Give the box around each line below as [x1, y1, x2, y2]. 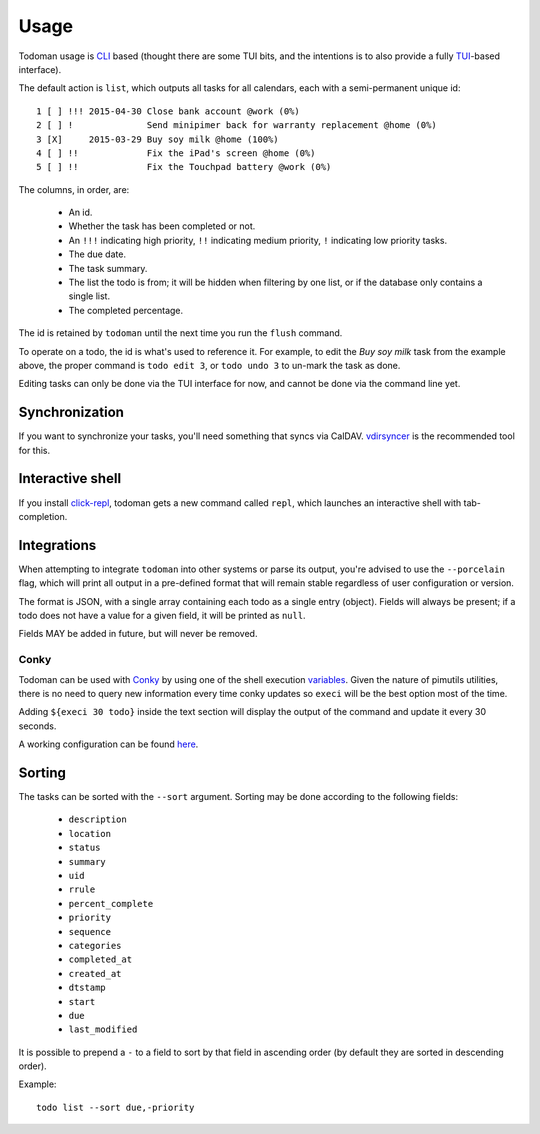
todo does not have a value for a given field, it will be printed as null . [18, 610, 306, 622]
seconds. [18, 720, 57, 732]
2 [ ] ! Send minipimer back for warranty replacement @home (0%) [36, 120, 437, 131]
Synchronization [18, 404, 125, 421]
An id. [68, 206, 93, 219]
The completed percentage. [68, 304, 184, 316]
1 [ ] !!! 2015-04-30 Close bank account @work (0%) [36, 105, 300, 117]
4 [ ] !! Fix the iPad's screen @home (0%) [36, 147, 316, 159]
